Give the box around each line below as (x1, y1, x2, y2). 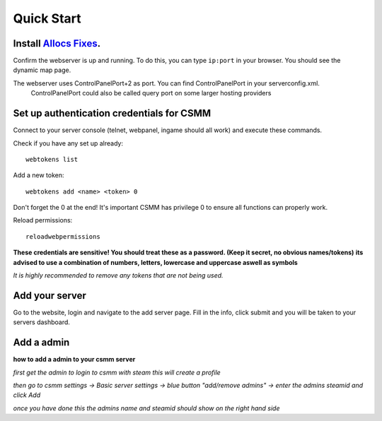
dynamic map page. (13, 66, 71, 74)
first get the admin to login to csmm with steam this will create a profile (13, 368, 221, 376)
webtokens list (25, 155, 79, 163)
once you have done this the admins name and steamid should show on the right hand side (13, 403, 280, 413)
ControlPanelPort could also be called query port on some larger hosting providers (30, 89, 272, 97)
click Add (13, 391, 41, 399)
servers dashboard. (13, 318, 71, 326)
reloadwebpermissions (25, 232, 100, 240)
